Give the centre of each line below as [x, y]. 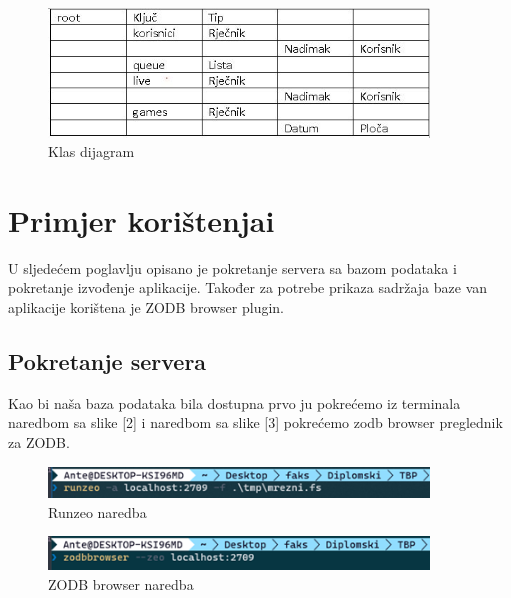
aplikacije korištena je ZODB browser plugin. [146, 307]
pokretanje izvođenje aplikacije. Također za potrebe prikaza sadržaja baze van [248, 287]
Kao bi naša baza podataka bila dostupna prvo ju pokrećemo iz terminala [234, 402]
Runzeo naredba [97, 511]
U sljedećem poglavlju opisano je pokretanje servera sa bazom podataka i [232, 267]
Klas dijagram [91, 151]
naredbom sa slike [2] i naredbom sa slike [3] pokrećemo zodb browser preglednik [255, 422]
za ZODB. [39, 442]
